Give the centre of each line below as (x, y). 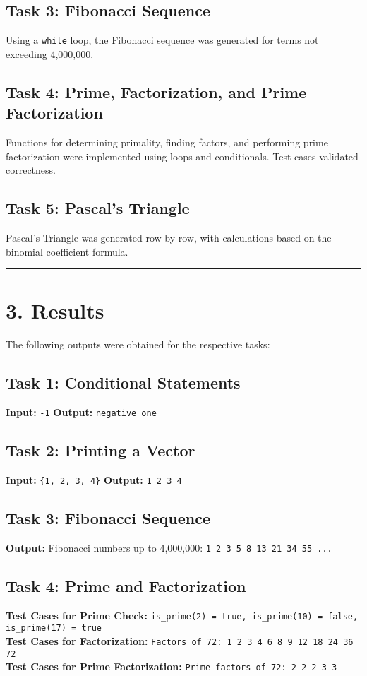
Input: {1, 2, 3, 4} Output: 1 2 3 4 (94, 480)
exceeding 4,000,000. (50, 53)
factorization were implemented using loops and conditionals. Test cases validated (182, 156)
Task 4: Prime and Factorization (126, 585)
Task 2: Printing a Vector (101, 450)
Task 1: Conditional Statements (123, 383)
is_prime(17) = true (54, 628)
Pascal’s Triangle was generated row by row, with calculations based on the (169, 238)
